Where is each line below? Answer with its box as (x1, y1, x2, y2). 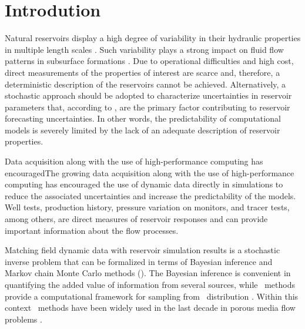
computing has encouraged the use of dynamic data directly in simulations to (5, 178, 283, 190)
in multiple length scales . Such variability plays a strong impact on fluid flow (5, 43, 284, 55)
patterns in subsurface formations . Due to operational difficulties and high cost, (5, 55, 294, 67)
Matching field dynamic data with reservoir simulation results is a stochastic (5, 244, 280, 256)
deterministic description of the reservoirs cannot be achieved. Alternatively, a (5, 78, 286, 90)
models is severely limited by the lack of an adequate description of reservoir (5, 123, 280, 136)
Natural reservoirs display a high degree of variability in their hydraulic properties (5, 32, 301, 44)
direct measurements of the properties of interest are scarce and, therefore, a (5, 66, 280, 78)
